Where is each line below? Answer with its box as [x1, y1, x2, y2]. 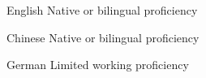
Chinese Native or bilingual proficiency [6, 28, 200, 45]
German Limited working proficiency [6, 56, 189, 73]
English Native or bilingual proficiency [6, 2, 198, 18]
